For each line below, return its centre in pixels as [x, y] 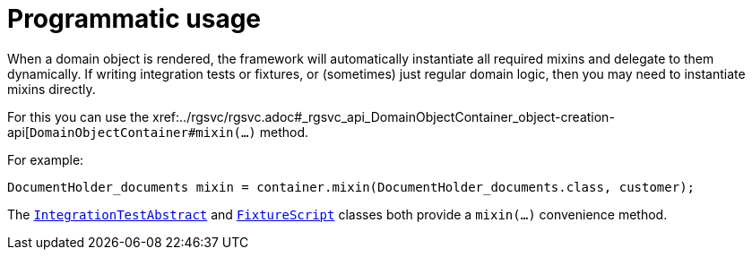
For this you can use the [78, 116]
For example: [46, 159]
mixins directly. [52, 89]
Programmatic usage [134, 19]
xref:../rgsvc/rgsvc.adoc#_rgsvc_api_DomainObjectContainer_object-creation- [384, 116]
